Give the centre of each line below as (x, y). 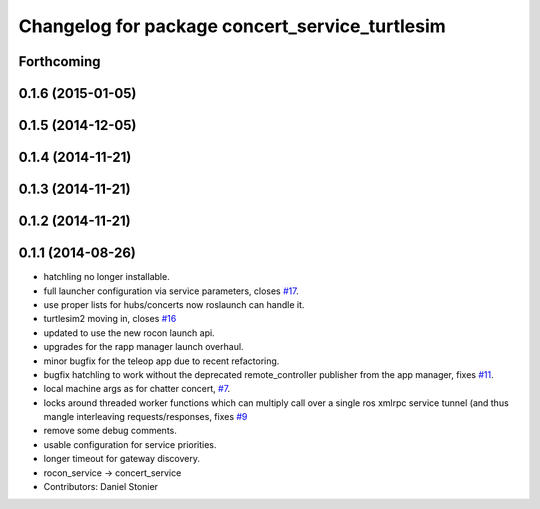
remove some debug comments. (110, 431)
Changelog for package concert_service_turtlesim (232, 26)
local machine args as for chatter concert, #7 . (137, 389)
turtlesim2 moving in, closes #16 (110, 319)
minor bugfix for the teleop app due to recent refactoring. (161, 361)
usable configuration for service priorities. (130, 444)
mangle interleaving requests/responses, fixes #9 (145, 417)
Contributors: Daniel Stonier (101, 487)
